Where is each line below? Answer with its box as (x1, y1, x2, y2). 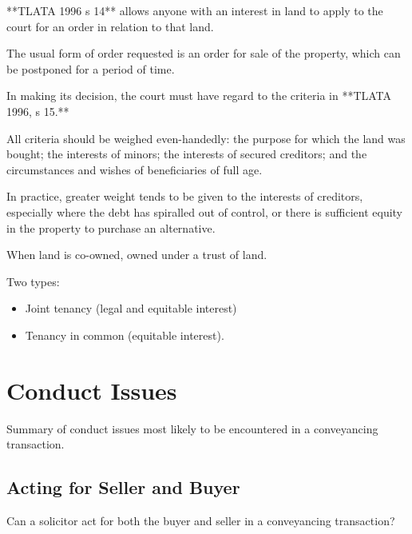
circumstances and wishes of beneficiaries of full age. (6, 161, 263, 177)
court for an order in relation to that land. (6, 18, 214, 34)
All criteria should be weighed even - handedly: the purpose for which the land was (6, 130, 406, 146)
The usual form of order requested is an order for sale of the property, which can (6, 45, 401, 62)
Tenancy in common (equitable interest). (25, 326, 224, 343)
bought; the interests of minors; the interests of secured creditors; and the (6, 145, 367, 162)
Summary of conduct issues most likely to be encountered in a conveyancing (6, 420, 378, 436)
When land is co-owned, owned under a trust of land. (6, 246, 267, 263)
